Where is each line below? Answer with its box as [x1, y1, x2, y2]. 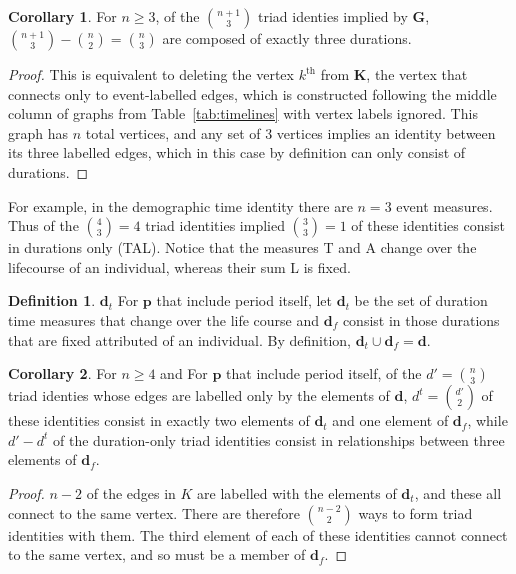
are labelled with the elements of [197, 482, 397, 503]
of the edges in [86, 482, 176, 503]
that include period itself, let [156, 290, 333, 311]
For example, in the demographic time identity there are [8, 195, 353, 216]
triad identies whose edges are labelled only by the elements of [8, 385, 390, 406]
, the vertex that [366, 64, 468, 84]
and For [160, 363, 208, 384]
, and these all [414, 482, 502, 503]
